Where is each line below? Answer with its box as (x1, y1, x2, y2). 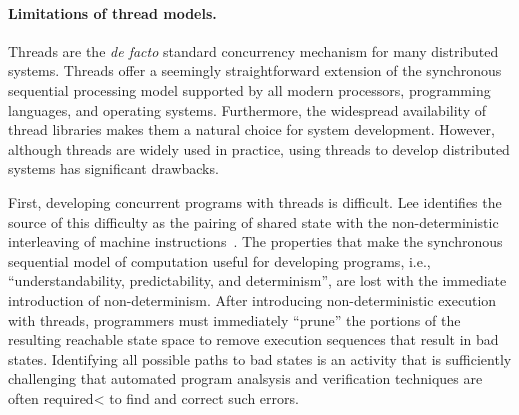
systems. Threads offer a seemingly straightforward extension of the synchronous (8, 60, 502, 81)
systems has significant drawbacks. (8, 158, 219, 179)
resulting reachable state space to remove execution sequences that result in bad (8, 329, 499, 350)
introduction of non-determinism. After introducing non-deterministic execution (8, 289, 497, 310)
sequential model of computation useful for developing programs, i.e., (8, 250, 431, 271)
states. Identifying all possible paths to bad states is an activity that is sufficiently (8, 348, 512, 369)
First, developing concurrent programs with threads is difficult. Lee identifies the (8, 191, 502, 212)
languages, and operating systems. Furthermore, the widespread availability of (8, 99, 486, 120)
